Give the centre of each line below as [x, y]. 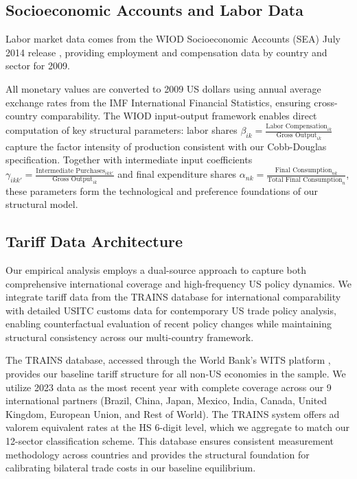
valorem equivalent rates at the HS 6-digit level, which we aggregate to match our [178, 427]
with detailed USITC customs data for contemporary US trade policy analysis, [171, 310]
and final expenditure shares [177, 174]
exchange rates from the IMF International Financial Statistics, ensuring [158, 102]
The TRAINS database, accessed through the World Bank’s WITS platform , [168, 360]
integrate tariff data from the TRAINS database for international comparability [173, 297]
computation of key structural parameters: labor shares [122, 130]
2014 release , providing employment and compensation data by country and [166, 52]
